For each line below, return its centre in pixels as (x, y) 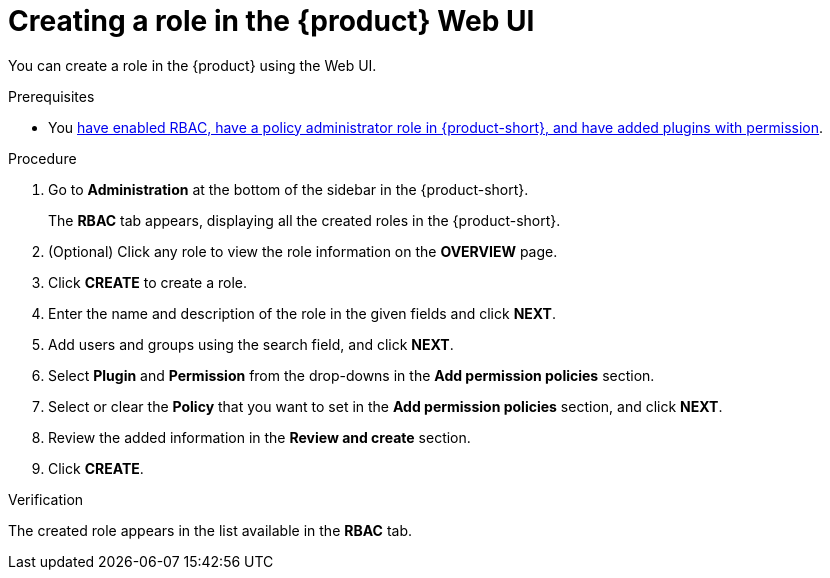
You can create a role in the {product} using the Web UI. (192, 65)
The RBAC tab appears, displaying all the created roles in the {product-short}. (304, 220)
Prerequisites (51, 96)
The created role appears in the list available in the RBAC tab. (210, 530)
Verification (46, 499)
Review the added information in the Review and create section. (259, 437)
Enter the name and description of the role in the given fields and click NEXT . (302, 313)
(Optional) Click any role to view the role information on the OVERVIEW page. (303, 251)
